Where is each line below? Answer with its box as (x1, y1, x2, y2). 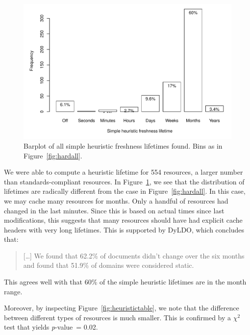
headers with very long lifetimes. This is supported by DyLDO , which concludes (4, 224, 244, 234)
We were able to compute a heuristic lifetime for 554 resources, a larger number (4, 167, 243, 177)
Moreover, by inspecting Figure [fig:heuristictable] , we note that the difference (4, 303, 239, 313)
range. (4, 286, 23, 296)
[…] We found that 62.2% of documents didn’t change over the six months (23, 250, 245, 260)
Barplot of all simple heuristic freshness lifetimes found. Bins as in (24, 140, 223, 151)
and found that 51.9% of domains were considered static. (23, 260, 194, 270)
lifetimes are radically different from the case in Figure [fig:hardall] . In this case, (4, 186, 246, 196)
